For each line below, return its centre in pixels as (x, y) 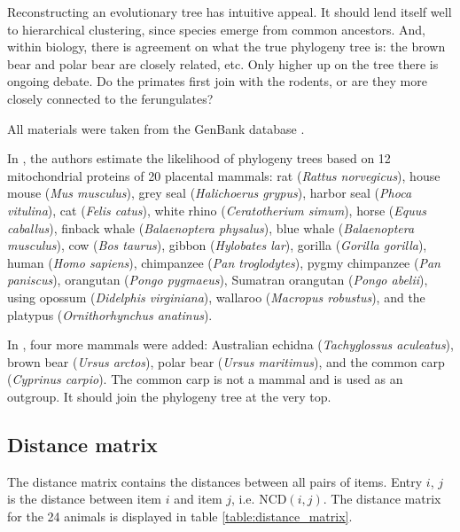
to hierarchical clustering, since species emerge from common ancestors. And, (216, 29)
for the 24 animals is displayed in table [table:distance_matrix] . (180, 516)
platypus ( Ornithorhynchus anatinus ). (110, 314)
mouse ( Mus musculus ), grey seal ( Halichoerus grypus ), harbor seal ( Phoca (210, 193)
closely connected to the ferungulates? (110, 98)
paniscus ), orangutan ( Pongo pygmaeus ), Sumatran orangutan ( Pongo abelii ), (218, 280)
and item (198, 499)
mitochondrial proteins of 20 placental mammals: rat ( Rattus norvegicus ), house (224, 175)
